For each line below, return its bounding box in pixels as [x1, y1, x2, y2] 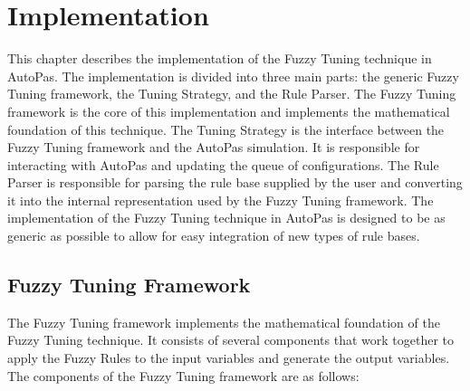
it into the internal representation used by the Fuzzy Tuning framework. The [7, 190, 434, 209]
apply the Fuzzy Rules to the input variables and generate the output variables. [7, 348, 450, 367]
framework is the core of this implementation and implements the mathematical [7, 101, 450, 120]
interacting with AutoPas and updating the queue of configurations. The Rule [7, 155, 439, 174]
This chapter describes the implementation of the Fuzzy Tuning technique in [7, 49, 432, 68]
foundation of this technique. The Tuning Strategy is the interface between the [7, 119, 445, 138]
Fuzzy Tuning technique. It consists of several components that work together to [7, 330, 455, 349]
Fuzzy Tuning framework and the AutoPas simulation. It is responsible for [7, 138, 420, 157]
